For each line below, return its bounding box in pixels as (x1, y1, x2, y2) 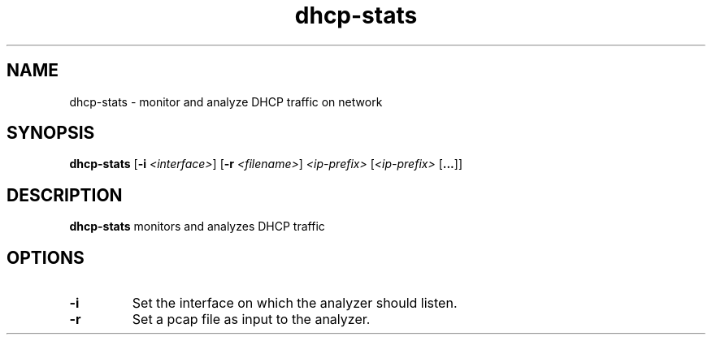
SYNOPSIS (7, 123, 95, 144)
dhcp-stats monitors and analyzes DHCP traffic (69, 219, 325, 234)
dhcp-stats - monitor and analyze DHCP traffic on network (69, 94, 383, 109)
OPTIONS (7, 247, 85, 268)
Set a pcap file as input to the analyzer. (132, 311, 371, 328)
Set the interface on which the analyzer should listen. (132, 295, 458, 312)
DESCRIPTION (7, 184, 123, 205)
